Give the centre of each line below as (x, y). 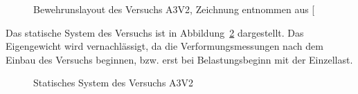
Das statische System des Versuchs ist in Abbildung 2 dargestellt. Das (155, 32)
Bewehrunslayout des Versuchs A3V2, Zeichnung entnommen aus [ (174, 9)
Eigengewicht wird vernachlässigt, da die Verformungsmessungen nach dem (164, 46)
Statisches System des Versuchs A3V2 (114, 83)
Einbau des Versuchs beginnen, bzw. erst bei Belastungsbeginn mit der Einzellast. (179, 59)
